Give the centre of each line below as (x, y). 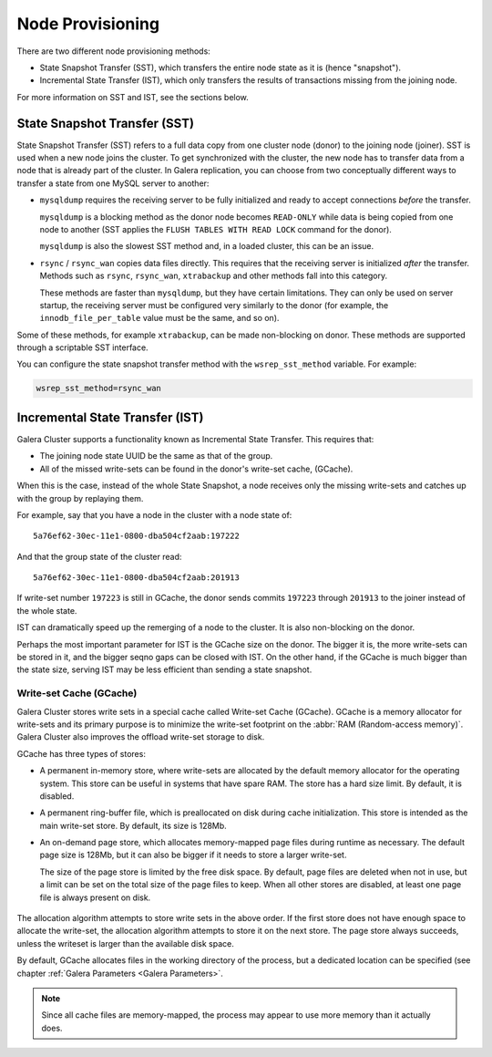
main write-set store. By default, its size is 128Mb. (133, 825)
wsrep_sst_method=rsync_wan (98, 389)
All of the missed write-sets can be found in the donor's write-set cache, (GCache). (196, 469)
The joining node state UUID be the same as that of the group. (156, 456)
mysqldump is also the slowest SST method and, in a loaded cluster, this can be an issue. (206, 246)
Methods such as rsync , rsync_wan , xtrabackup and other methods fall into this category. (214, 276)
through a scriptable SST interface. (83, 347)
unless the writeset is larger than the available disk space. (125, 943)
